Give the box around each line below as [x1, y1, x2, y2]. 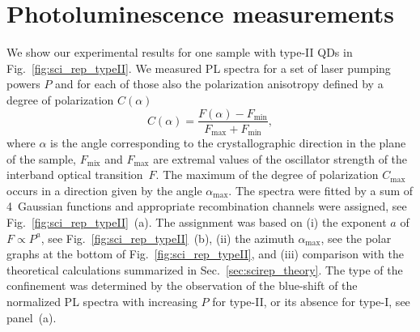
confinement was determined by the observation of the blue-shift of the [6, 277, 358, 294]
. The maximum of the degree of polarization [155, 166, 379, 183]
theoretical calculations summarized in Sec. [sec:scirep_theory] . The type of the [6, 261, 403, 278]
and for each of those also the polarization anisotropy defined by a [55, 75, 384, 92]
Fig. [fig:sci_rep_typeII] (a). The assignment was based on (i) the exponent [6, 213, 387, 230]
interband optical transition [6, 166, 143, 183]
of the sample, [6, 150, 77, 167]
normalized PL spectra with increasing [6, 292, 197, 309]
